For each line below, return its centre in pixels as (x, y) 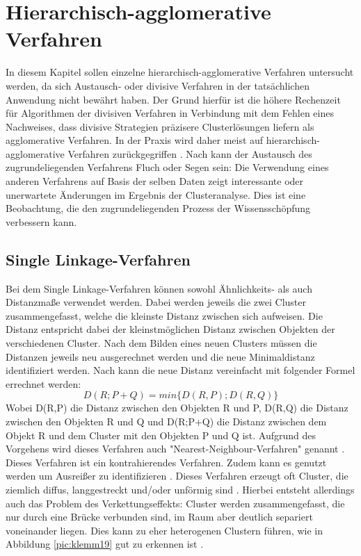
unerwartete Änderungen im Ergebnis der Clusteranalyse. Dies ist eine (156, 194)
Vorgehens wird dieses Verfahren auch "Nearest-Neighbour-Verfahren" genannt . (175, 449)
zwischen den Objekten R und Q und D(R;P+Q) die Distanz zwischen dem (166, 421)
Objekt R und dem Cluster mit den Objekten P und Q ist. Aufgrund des (161, 435)
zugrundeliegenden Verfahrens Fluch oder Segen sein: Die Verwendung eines (167, 167)
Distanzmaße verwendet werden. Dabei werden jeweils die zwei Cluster (156, 302)
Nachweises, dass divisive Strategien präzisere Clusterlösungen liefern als (160, 126)
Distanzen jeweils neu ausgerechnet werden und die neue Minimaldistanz (160, 356)
